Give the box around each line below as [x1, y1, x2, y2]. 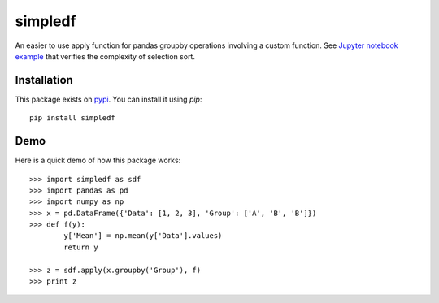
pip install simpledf [29, 114, 115, 123]
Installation [15, 73, 73, 87]
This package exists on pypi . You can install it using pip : [15, 94, 202, 104]
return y [63, 242, 98, 252]
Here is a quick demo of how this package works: [15, 155, 181, 166]
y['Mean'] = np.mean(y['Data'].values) [63, 232, 223, 240]
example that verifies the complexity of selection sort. [15, 51, 195, 61]
